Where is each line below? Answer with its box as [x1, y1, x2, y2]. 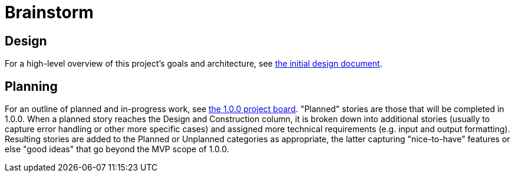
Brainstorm [5, 2, 94, 22]
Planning [5, 78, 58, 94]
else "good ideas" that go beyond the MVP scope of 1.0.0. [5, 144, 229, 155]
